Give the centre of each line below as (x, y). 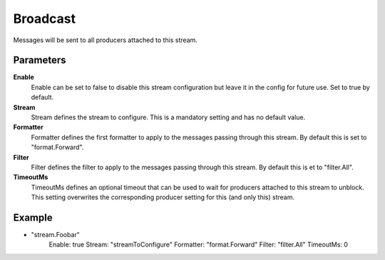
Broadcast (45, 19)
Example (33, 217)
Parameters (40, 60)
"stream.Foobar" (55, 235)
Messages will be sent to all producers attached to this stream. (105, 40)
